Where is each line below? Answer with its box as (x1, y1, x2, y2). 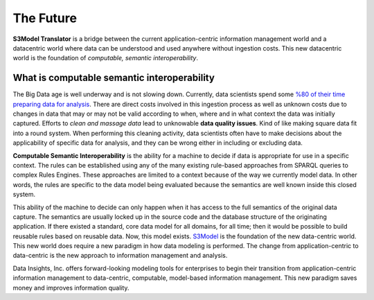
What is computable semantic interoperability (12, 72, 215, 84)
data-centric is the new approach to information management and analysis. (12, 252, 228, 260)
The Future (12, 10, 78, 26)
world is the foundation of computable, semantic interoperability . (12, 54, 199, 62)
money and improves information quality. (12, 283, 130, 292)
